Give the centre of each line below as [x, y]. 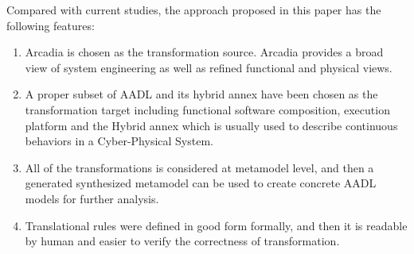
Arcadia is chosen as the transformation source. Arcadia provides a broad [204, 52]
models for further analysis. [92, 198]
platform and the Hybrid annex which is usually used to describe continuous [211, 125]
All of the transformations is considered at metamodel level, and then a [199, 167]
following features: [51, 25]
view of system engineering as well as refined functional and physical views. [209, 67]
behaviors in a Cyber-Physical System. [119, 141]
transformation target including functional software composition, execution [207, 109]
